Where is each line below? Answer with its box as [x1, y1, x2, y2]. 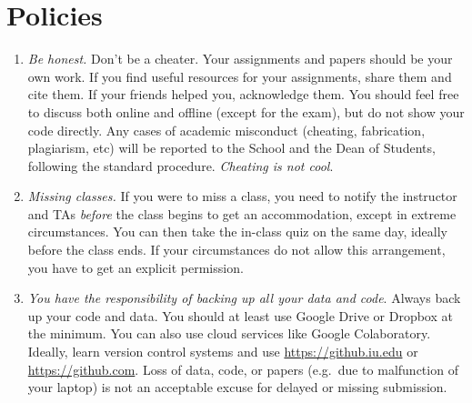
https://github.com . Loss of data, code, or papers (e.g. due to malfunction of [27, 359, 458, 378]
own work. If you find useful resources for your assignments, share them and [27, 66, 452, 86]
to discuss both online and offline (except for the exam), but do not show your [27, 102, 465, 121]
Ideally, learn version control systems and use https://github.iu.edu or [27, 342, 418, 361]
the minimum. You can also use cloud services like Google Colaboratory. [27, 324, 431, 343]
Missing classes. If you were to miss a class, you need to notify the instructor [27, 186, 457, 206]
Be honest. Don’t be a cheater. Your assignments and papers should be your [27, 49, 453, 68]
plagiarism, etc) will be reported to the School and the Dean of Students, [27, 138, 436, 157]
